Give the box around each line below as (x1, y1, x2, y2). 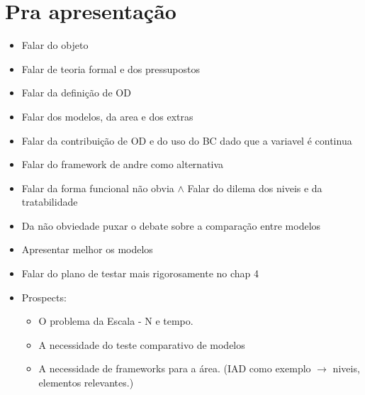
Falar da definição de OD (21, 85, 131, 100)
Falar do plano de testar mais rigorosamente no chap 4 (21, 266, 259, 281)
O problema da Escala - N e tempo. (38, 313, 193, 328)
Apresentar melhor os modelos (21, 242, 153, 257)
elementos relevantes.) (38, 375, 134, 390)
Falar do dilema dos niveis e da (187, 180, 322, 195)
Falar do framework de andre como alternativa (21, 157, 224, 172)
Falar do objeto (21, 38, 89, 52)
